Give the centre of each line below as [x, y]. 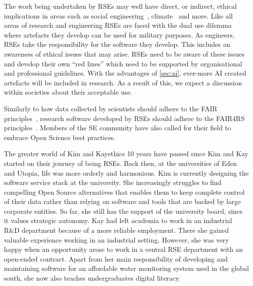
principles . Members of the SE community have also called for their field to [117, 128]
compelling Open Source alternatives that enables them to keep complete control [124, 192]
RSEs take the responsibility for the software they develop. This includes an [117, 44]
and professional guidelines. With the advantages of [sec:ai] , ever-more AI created [125, 73]
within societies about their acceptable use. [68, 92]
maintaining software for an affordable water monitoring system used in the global [126, 268]
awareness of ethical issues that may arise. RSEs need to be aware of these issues [124, 53]
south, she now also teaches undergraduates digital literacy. [92, 278]
